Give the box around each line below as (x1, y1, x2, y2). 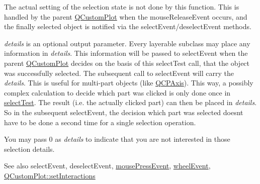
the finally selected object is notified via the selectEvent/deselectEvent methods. (4, 21, 251, 32)
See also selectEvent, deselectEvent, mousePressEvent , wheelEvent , (4, 160, 211, 171)
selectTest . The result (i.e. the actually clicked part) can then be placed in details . (4, 97, 257, 108)
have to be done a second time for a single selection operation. (4, 117, 196, 127)
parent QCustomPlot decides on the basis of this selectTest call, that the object (4, 57, 250, 68)
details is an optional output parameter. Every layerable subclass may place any (4, 38, 250, 48)
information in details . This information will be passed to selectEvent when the (4, 48, 248, 58)
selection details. (4, 143, 55, 154)
